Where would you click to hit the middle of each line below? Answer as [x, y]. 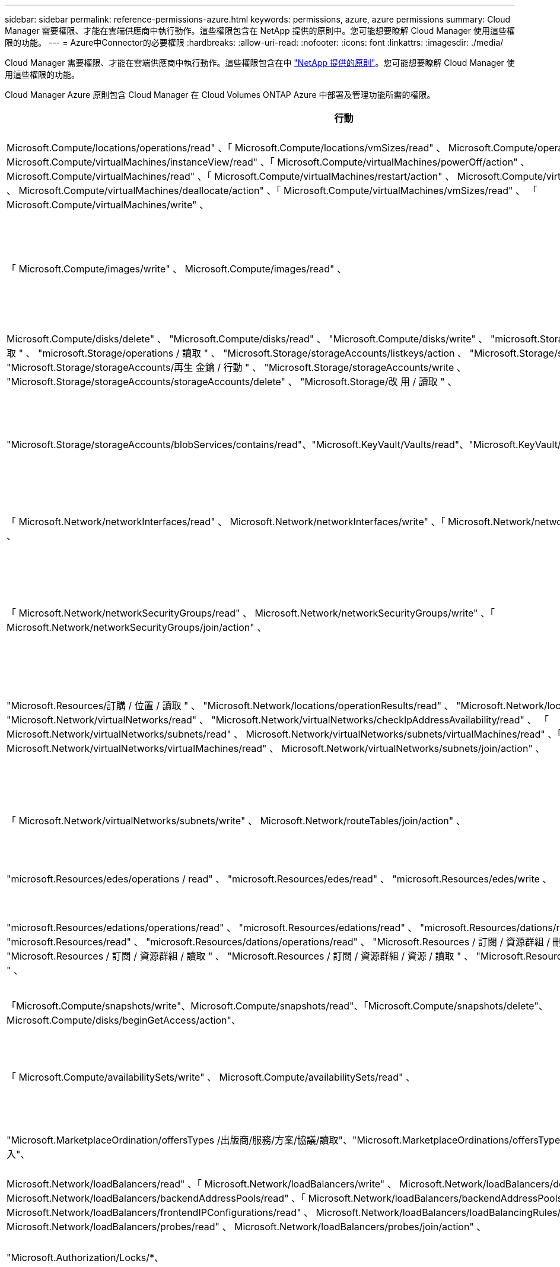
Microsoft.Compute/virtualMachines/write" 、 [108, 205]
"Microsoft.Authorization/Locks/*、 [85, 1258]
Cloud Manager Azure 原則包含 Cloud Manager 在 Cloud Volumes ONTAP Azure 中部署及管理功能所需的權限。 [220, 95]
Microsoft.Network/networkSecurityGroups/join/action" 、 [137, 627]
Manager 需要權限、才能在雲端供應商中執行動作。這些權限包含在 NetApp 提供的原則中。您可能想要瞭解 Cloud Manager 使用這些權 [260, 31]
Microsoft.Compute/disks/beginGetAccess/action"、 [124, 1020]
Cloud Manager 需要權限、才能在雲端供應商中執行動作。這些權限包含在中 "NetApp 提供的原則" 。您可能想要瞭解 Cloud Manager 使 [260, 63]
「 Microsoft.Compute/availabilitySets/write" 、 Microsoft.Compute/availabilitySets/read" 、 [211, 1077]
